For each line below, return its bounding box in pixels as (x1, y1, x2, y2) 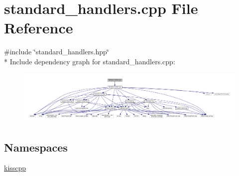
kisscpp (4, 163, 26, 173)
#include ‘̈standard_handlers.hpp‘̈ (4, 46, 109, 57)
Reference (4, 17, 73, 38)
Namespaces (4, 139, 68, 155)
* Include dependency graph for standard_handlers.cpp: (4, 56, 175, 66)
